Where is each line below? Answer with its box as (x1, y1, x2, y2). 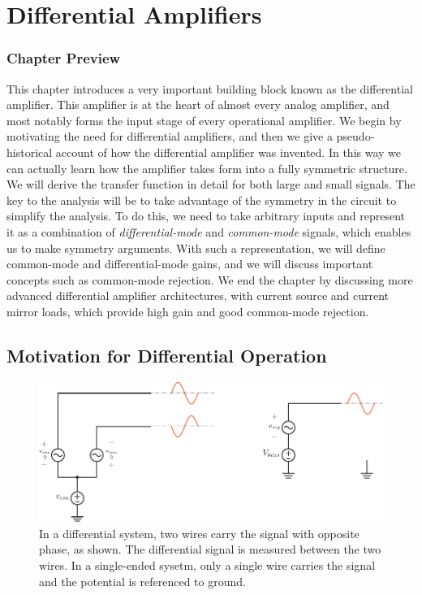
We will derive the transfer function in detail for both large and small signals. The (6, 176, 416, 193)
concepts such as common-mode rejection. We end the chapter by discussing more (6, 271, 413, 288)
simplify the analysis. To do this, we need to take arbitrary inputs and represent (6, 207, 406, 224)
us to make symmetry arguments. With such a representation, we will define (6, 239, 385, 256)
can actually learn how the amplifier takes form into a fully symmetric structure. (6, 159, 407, 176)
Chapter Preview (6, 48, 121, 68)
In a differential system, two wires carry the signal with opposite (39, 524, 360, 541)
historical (6, 143, 53, 160)
